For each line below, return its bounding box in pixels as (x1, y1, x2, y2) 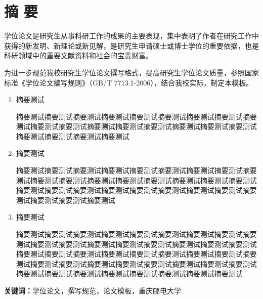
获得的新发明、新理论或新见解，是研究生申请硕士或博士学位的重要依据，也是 (4, 40, 259, 51)
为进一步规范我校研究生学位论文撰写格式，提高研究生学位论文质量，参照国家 (4, 67, 259, 77)
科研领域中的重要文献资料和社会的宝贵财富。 (4, 50, 153, 61)
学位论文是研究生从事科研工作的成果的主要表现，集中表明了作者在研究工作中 (4, 30, 259, 41)
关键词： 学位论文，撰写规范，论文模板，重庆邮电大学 (4, 285, 181, 295)
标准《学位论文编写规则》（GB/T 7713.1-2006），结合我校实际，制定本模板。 (4, 77, 253, 88)
